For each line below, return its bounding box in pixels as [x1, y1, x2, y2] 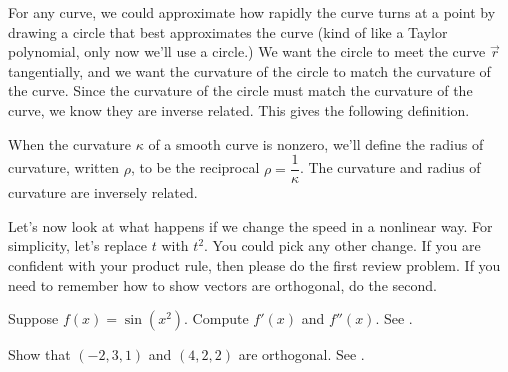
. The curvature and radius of [299, 157, 481, 178]
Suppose [8, 308, 59, 329]
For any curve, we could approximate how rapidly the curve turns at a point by [8, 2, 496, 22]
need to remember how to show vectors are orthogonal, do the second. [8, 274, 437, 295]
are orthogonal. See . [238, 344, 365, 365]
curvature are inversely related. [8, 182, 198, 203]
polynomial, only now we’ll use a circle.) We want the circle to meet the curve [8, 41, 486, 62]
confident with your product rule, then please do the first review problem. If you [8, 255, 501, 275]
